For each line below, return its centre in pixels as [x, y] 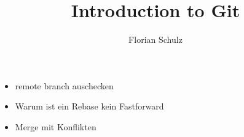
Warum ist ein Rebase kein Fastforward [89, 106]
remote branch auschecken [64, 85]
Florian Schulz [155, 39]
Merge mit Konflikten [56, 126]
